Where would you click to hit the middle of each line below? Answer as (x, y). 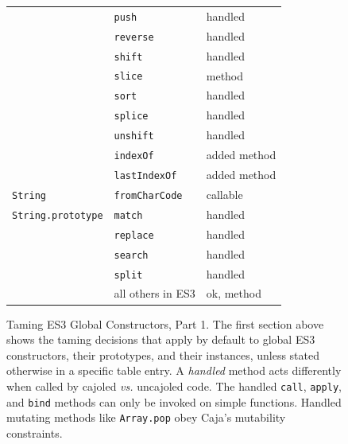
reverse (134, 37)
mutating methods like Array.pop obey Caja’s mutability (146, 417)
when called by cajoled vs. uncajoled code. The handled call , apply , (174, 386)
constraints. (35, 432)
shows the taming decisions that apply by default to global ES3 (161, 339)
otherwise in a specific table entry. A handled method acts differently (174, 370)
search (131, 255)
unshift (134, 136)
